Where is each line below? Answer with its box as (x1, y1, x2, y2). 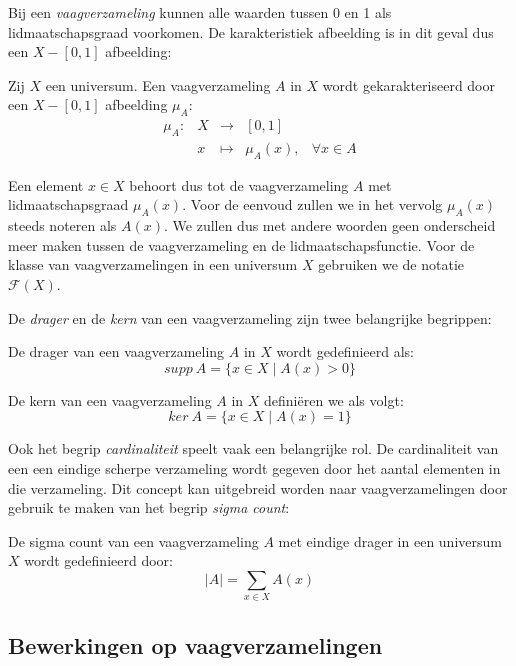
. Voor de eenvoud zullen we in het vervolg (182, 194, 443, 215)
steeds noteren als (8, 215, 117, 236)
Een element (8, 174, 84, 195)
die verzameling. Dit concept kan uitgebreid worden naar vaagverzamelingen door (8, 477, 508, 498)
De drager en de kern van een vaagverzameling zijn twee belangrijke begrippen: (8, 307, 492, 328)
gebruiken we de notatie (318, 254, 465, 275)
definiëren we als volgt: (264, 389, 404, 410)
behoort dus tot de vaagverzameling (129, 174, 349, 195)
